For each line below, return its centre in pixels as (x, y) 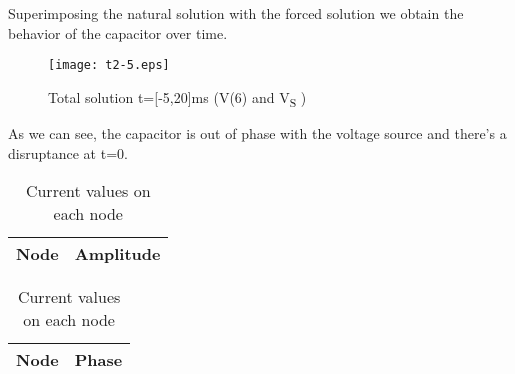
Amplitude (117, 254)
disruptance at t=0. (68, 152)
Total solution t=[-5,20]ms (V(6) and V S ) (177, 98)
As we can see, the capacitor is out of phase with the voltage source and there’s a (257, 132)
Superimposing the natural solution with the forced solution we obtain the (236, 13)
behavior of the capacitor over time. (118, 32)
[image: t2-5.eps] (109, 65)
